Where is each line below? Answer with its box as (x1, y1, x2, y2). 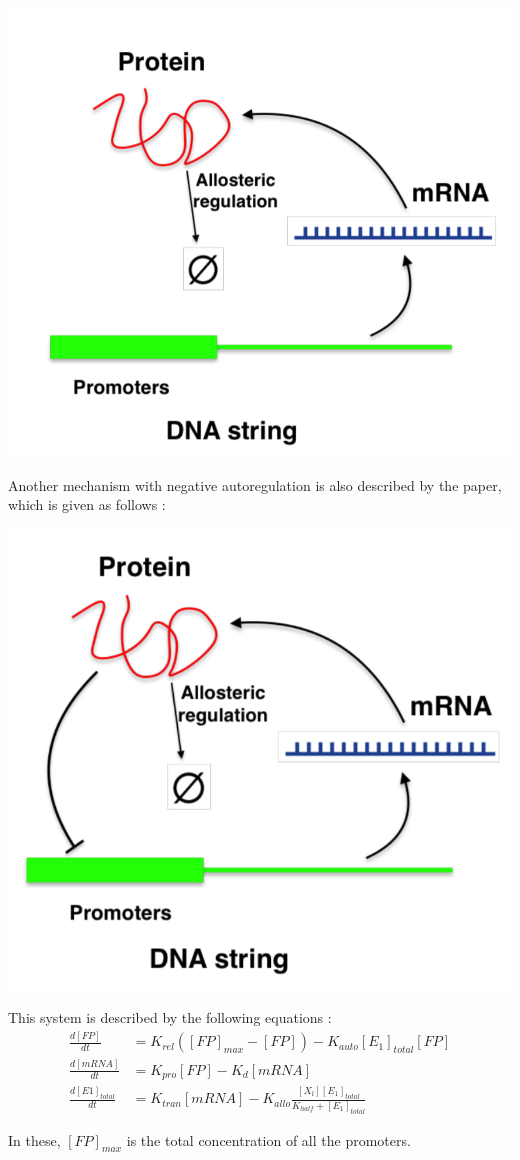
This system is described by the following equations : (8, 1007, 332, 1028)
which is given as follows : (8, 494, 166, 515)
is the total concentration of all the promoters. (126, 1129, 411, 1150)
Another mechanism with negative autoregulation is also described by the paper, (8, 474, 502, 495)
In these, (8, 1129, 61, 1150)
